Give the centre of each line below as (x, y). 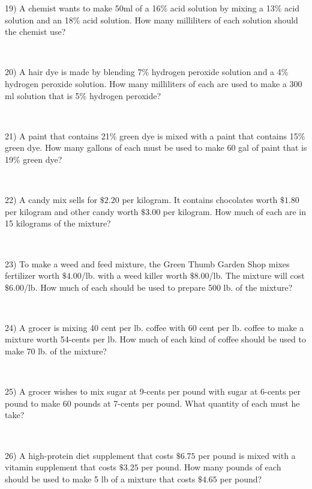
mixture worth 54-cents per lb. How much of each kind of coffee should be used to (155, 339)
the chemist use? (35, 32)
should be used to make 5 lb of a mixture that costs (100, 478)
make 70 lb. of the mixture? (56, 351)
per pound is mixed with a (247, 455)
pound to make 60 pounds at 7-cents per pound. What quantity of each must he (152, 403)
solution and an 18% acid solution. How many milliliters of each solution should (151, 20)
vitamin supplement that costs (61, 467)
